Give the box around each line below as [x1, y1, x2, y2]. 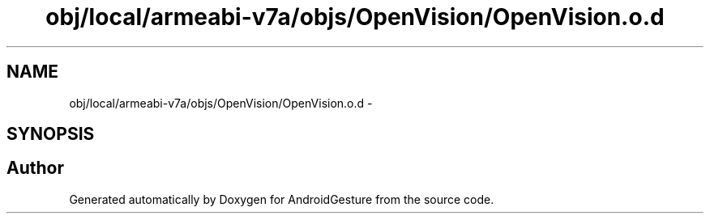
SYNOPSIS [6, 124, 95, 145]
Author [6, 158, 64, 179]
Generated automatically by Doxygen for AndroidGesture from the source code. [69, 192, 494, 206]
